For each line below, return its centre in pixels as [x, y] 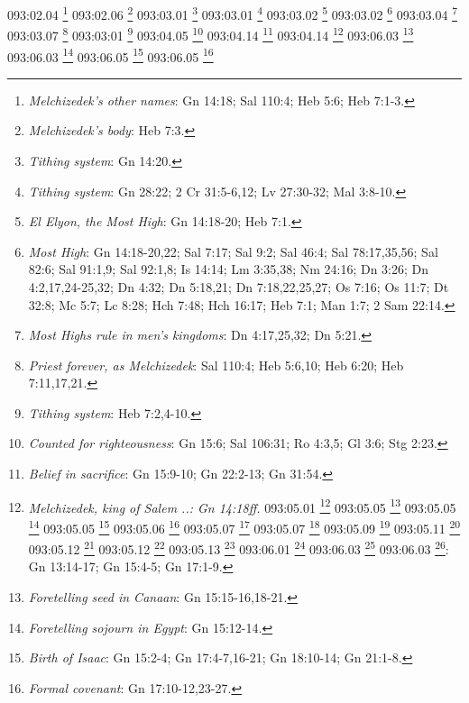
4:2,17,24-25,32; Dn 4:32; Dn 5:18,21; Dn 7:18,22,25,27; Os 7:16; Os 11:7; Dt [239, 286]
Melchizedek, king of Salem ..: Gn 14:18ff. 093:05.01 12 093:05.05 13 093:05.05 [242, 506]
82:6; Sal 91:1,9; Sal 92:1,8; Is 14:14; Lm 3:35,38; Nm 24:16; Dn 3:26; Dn [229, 269]
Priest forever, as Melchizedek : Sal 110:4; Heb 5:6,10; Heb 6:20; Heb [216, 365]
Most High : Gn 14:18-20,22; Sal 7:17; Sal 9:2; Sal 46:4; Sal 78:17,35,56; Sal [233, 251]
